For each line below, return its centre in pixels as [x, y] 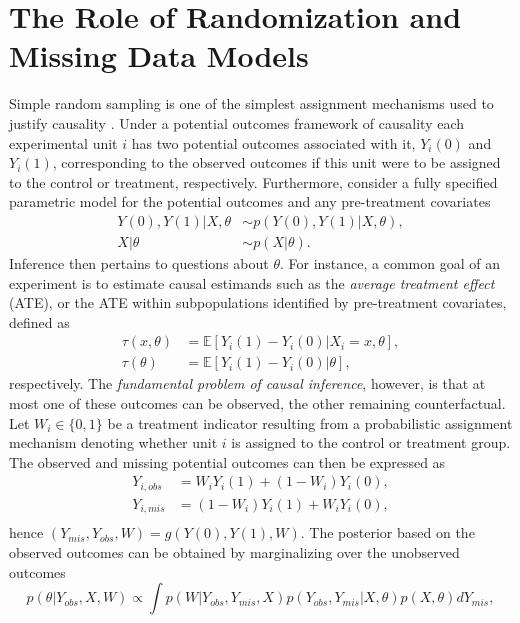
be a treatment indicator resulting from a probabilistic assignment [310, 422]
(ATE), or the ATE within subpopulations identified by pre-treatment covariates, [258, 302]
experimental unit [63, 142]
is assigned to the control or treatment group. [371, 442]
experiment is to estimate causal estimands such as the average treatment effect [252, 282]
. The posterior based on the [387, 532]
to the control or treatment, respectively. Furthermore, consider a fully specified [253, 181]
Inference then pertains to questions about [139, 262]
